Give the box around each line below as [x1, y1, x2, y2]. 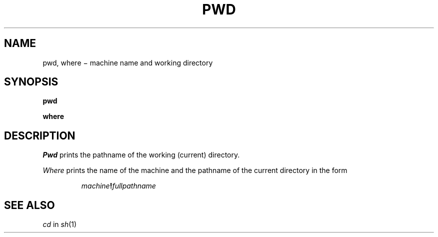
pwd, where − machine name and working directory [42, 58, 213, 67]
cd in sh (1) [42, 220, 77, 229]
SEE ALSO [4, 198, 55, 211]
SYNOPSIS [4, 75, 58, 88]
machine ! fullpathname [81, 181, 156, 190]
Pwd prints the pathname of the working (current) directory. [42, 150, 240, 159]
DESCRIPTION [4, 129, 75, 142]
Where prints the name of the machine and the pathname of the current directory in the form [42, 166, 347, 175]
